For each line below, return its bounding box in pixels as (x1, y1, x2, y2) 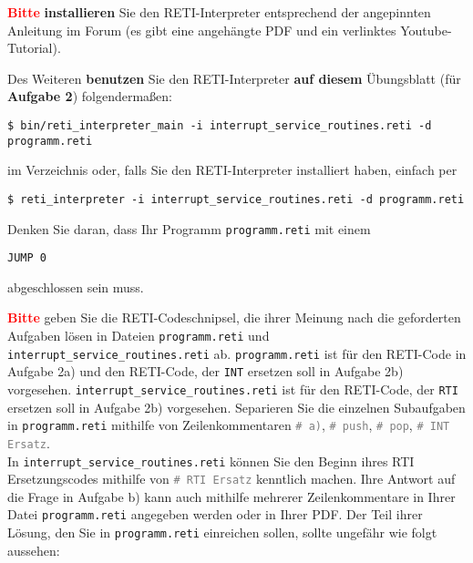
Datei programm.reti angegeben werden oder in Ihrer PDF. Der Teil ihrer (7, 505, 423, 524)
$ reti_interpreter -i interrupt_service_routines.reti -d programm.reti (7, 192, 465, 206)
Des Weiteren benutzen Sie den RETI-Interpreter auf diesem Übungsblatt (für (7, 68, 461, 87)
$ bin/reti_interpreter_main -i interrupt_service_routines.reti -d (7, 118, 432, 132)
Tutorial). (7, 38, 61, 57)
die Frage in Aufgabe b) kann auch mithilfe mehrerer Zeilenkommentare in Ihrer (7, 486, 456, 506)
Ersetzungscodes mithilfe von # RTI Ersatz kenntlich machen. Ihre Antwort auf (7, 469, 456, 488)
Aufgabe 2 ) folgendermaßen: (7, 87, 172, 106)
